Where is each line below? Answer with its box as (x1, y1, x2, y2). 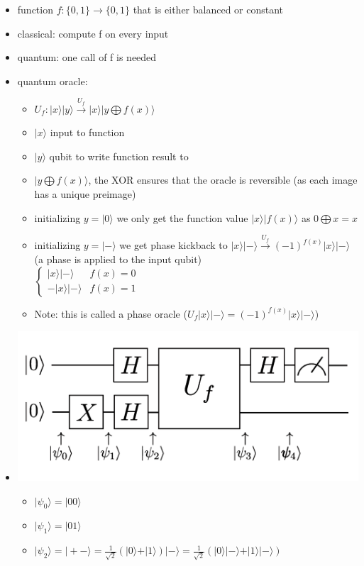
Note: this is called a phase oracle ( (34, 306, 187, 321)
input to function (50, 125, 125, 140)
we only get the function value (116, 210, 248, 225)
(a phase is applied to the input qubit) (34, 251, 202, 266)
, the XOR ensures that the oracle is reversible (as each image (88, 172, 358, 187)
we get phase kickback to (119, 238, 228, 253)
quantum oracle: (17, 73, 88, 88)
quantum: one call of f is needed (17, 50, 157, 65)
